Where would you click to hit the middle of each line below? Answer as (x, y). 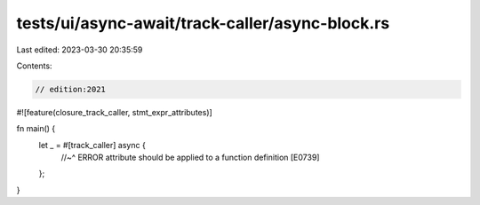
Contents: (34, 66)
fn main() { (36, 129)
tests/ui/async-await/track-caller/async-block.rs (203, 23)
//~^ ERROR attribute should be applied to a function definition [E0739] (190, 158)
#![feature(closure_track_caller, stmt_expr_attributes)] (114, 112)
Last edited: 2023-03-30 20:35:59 (80, 50)
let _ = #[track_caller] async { (92, 145)
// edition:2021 (71, 89)
